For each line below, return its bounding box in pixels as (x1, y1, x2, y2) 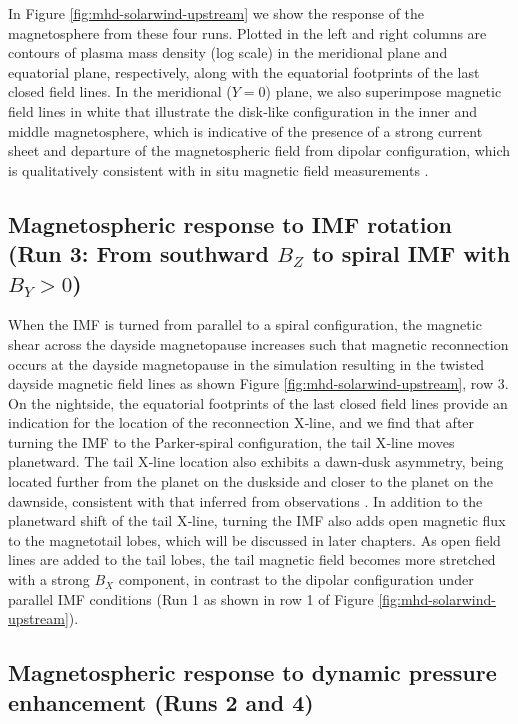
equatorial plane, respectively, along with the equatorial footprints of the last (8, 61, 480, 82)
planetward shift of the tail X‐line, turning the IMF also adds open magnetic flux (8, 510, 506, 531)
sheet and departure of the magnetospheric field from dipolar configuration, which (8, 140, 511, 161)
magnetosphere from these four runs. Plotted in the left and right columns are (8, 22, 487, 43)
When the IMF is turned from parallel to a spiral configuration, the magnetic (8, 314, 482, 335)
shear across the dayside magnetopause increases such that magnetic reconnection (8, 333, 509, 354)
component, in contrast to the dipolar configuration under (118, 569, 474, 590)
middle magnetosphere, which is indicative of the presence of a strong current (8, 120, 483, 141)
